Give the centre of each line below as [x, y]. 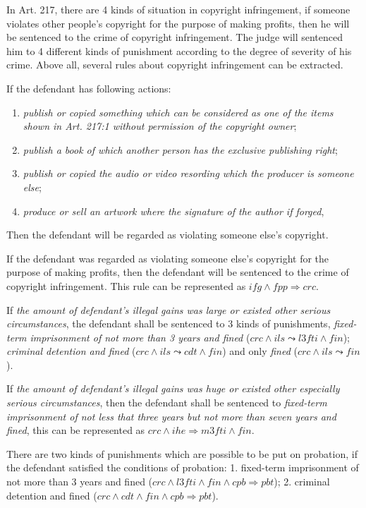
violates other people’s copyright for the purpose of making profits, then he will [178, 23]
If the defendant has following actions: [89, 88]
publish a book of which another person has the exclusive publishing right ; [180, 149]
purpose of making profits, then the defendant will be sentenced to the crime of [178, 272]
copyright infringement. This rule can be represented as [126, 285]
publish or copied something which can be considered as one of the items [178, 112]
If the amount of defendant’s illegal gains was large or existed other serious [169, 309]
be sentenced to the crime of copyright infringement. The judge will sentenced [175, 37]
